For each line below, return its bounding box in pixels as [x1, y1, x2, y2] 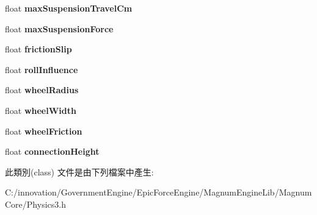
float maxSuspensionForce [5, 22, 114, 35]
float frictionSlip [5, 43, 72, 55]
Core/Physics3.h [5, 197, 66, 210]
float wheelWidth [5, 104, 76, 116]
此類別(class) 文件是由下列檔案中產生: [5, 165, 154, 178]
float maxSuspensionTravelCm [5, 2, 133, 14]
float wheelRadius [5, 83, 79, 96]
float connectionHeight [5, 145, 100, 158]
